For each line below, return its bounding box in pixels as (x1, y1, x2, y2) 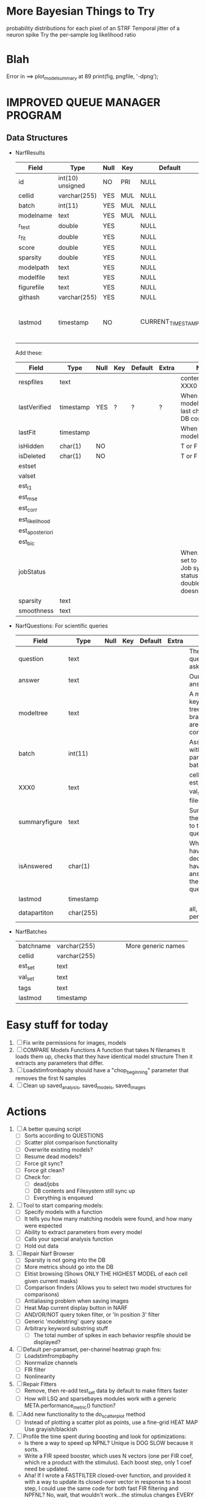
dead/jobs (33, 1180, 59, 1188)
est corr (18, 504, 38, 514)
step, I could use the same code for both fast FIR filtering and (24, 1485, 179, 1492)
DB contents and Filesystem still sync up (33, 1187, 135, 1194)
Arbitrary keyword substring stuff (24, 1324, 108, 1332)
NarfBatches (15, 927, 48, 935)
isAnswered (18, 861, 53, 870)
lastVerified (18, 403, 51, 412)
